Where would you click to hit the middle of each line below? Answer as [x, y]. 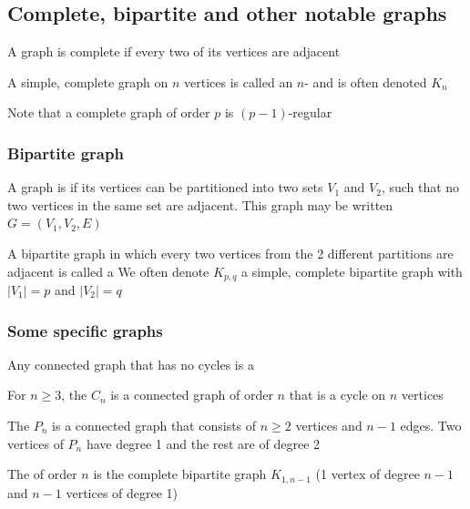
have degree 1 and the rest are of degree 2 [203, 443]
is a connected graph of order [192, 395]
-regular [310, 112]
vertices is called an [239, 81]
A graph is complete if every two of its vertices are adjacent [174, 51]
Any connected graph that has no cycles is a [131, 364]
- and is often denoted [366, 81]
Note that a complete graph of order [109, 112]
